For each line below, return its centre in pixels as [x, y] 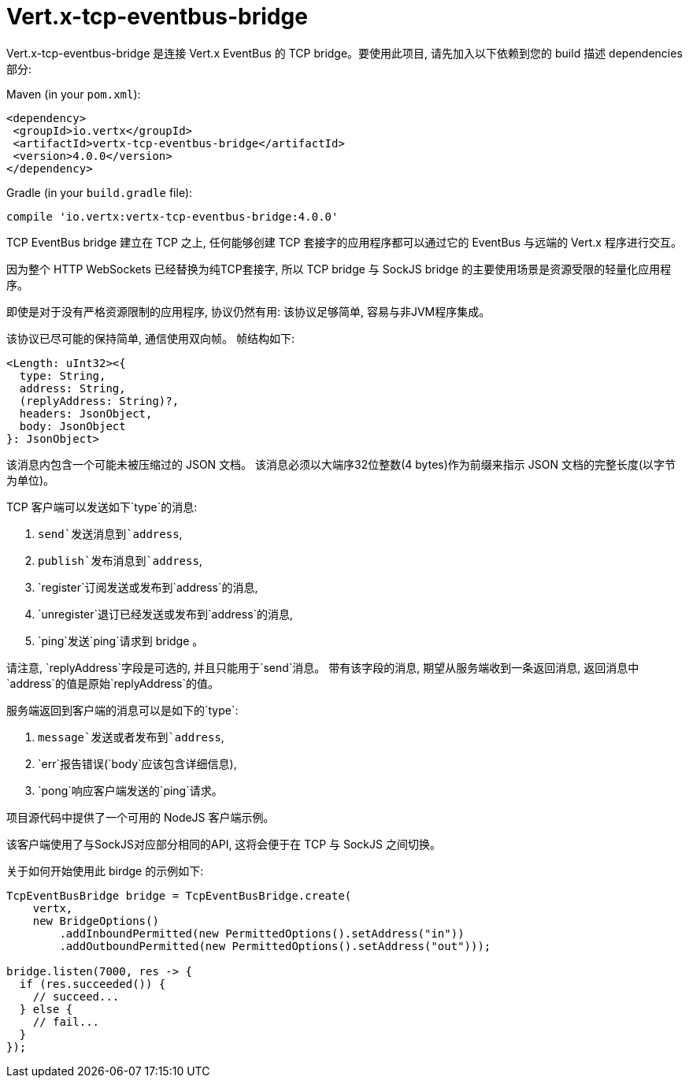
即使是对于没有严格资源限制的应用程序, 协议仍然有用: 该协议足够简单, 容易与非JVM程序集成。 [248, 311]
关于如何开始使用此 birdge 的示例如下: [105, 871]
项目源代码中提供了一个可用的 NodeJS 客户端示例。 [141, 817]
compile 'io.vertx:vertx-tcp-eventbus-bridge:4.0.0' [172, 216]
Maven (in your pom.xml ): [74, 94]
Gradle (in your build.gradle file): [100, 192]
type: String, [63, 375]
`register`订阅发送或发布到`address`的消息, [148, 587]
